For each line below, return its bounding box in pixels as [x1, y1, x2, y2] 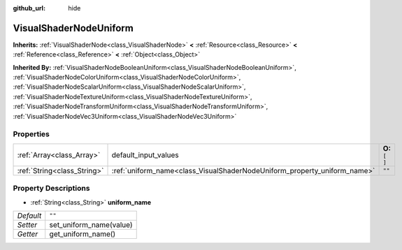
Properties [13, 129, 50, 139]
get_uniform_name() [49, 229, 116, 239]
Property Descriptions [13, 184, 90, 193]
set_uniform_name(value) [49, 220, 133, 230]
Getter [17, 229, 38, 239]
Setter [17, 220, 38, 230]
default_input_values [111, 150, 180, 160]
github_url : [13, 4, 45, 12]
